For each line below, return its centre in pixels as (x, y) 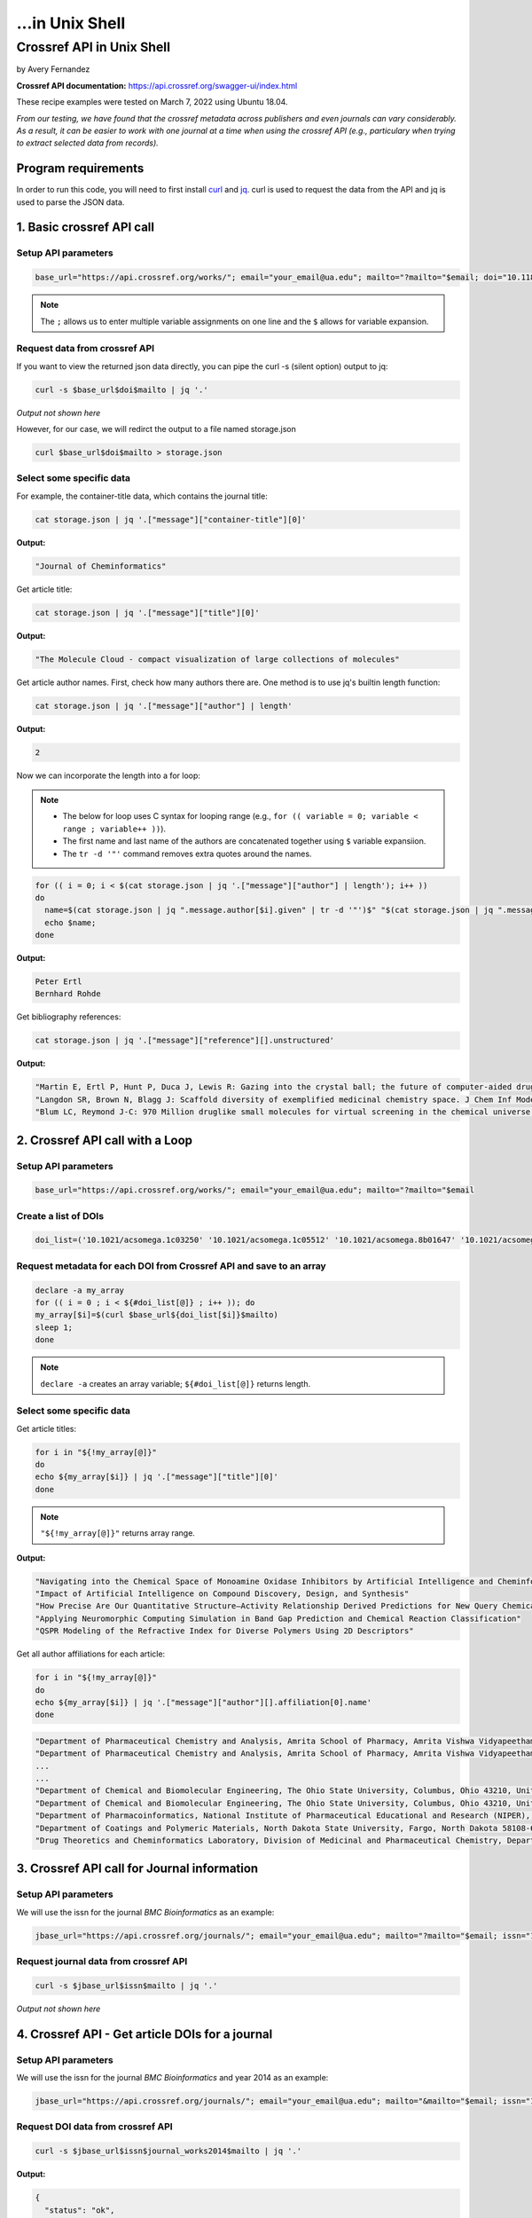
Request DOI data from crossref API (94, 2127)
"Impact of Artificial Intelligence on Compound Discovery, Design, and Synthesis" (222, 1594)
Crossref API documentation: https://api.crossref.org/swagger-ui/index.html (157, 85)
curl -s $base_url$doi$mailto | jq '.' (121, 389)
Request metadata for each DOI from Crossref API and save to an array (172, 1266)
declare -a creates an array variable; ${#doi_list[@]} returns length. (175, 1383)
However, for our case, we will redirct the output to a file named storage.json (156, 429)
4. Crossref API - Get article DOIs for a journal (145, 2034)
